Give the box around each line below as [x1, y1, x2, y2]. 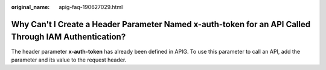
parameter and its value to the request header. [11, 56, 127, 63]
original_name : [11, 4, 50, 10]
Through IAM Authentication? [11, 32, 126, 42]
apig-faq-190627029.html [59, 4, 123, 10]
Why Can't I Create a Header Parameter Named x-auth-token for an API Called [11, 19, 311, 30]
